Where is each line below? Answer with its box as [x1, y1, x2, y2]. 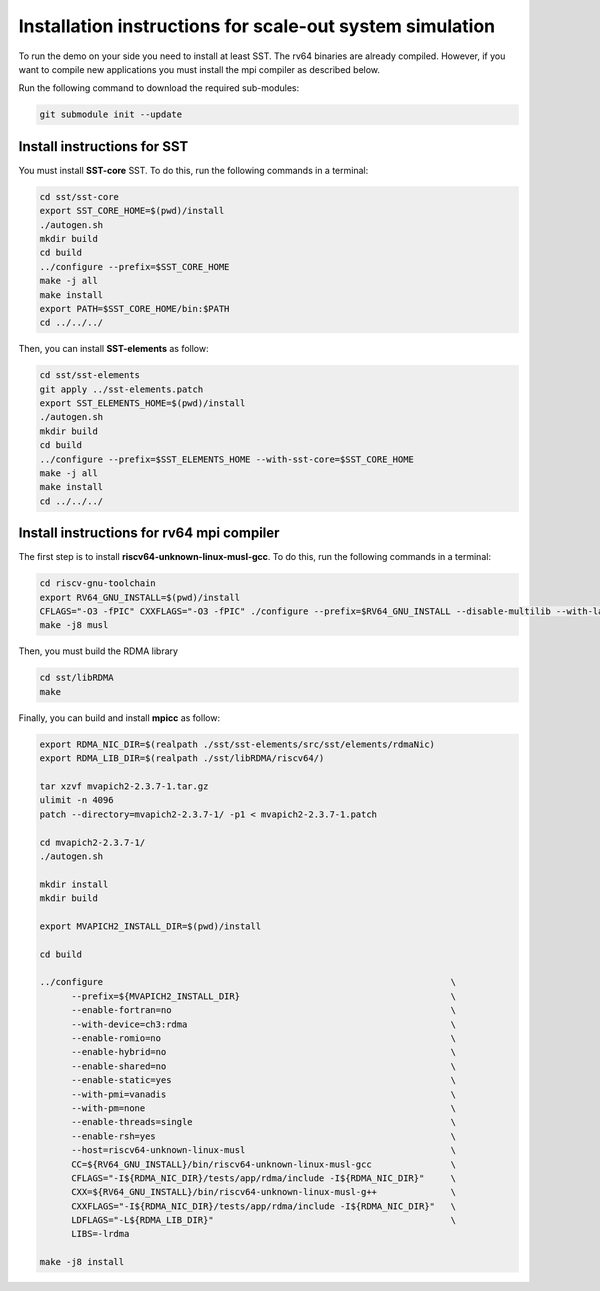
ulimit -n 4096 [39, 795, 114, 806]
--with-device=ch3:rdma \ [71, 1018, 457, 1030]
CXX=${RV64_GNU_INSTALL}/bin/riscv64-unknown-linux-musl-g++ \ [71, 1186, 457, 1198]
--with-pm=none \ [71, 1102, 457, 1114]
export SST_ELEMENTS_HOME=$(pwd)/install [39, 398, 246, 409]
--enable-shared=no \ [71, 1060, 457, 1072]
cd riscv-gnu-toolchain [39, 578, 157, 589]
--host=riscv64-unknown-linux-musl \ [71, 1145, 457, 1156]
